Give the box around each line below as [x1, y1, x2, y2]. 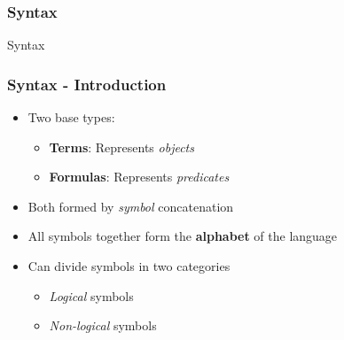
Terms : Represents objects [49, 137, 194, 156]
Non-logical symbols [49, 316, 157, 335]
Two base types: [27, 108, 115, 127]
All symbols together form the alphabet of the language [27, 227, 338, 245]
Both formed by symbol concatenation [27, 197, 234, 215]
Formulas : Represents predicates [49, 167, 230, 186]
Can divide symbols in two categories [27, 257, 231, 274]
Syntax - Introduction [7, 73, 167, 95]
